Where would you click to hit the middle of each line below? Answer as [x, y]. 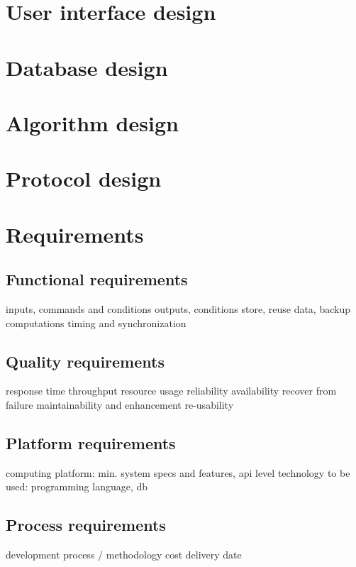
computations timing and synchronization [96, 323]
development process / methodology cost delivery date [124, 555]
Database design [87, 67]
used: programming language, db [77, 486]
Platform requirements [91, 443]
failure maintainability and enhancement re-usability [120, 405]
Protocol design [84, 178]
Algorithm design [92, 122]
